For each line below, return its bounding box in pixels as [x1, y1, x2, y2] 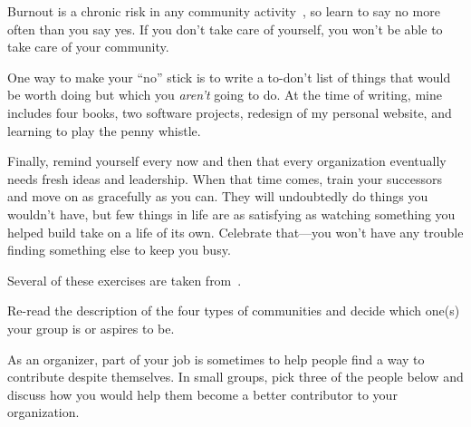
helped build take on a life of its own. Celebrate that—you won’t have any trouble [7, 222, 464, 241]
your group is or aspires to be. [7, 318, 175, 337]
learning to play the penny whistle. [7, 121, 201, 140]
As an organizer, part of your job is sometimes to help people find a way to [7, 349, 425, 368]
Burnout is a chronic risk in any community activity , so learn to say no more [7, 2, 440, 20]
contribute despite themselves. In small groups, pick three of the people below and [7, 367, 464, 386]
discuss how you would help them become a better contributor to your [7, 384, 398, 403]
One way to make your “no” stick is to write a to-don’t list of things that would [7, 67, 451, 86]
